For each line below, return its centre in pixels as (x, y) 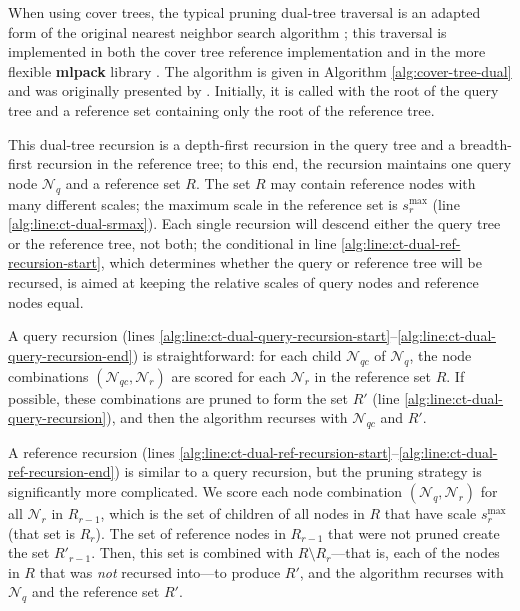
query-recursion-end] (70, 354)
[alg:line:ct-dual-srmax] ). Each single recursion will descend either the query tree (254, 223)
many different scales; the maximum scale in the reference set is (203, 203)
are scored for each (228, 375)
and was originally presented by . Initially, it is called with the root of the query (253, 90)
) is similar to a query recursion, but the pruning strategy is (298, 471)
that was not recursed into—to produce (160, 571)
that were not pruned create (414, 532)
